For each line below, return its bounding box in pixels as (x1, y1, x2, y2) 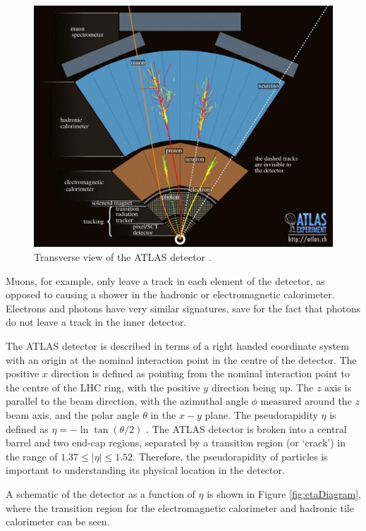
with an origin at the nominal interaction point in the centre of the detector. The (6, 352, 357, 367)
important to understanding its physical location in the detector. (6, 463, 285, 477)
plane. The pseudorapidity (205, 407, 318, 422)
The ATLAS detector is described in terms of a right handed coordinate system (6, 338, 349, 353)
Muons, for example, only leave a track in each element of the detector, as (6, 273, 325, 288)
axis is (324, 379, 351, 394)
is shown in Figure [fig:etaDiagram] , (207, 486, 362, 501)
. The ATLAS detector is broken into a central (146, 421, 347, 436)
